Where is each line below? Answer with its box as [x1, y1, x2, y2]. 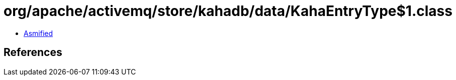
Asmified [24, 28, 53, 37]
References [4, 46, 62, 59]
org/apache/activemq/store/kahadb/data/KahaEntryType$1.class [4, 2, 452, 19]
